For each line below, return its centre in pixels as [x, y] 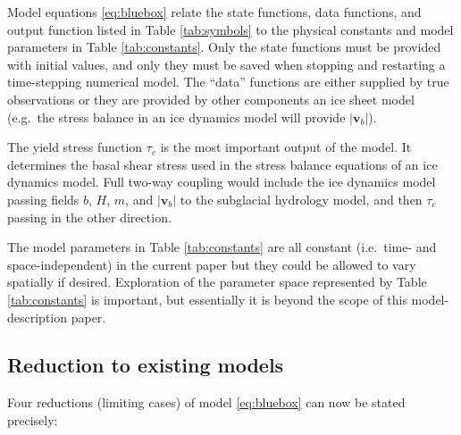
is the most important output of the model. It [286, 147]
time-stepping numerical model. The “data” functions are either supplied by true [228, 82]
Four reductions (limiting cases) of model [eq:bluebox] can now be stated [206, 402]
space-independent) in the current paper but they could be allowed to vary [212, 264]
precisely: [33, 419]
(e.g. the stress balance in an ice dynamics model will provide [176, 117]
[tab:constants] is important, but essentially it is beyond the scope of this [207, 299]
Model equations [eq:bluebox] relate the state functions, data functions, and [214, 12]
